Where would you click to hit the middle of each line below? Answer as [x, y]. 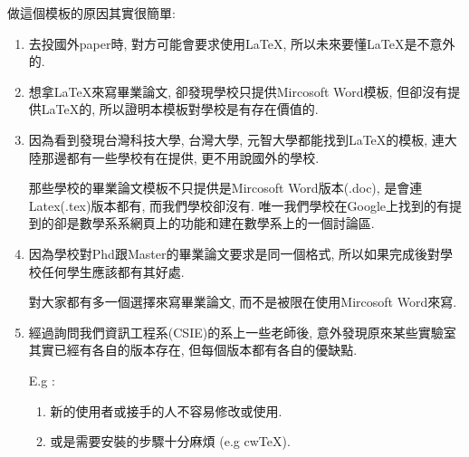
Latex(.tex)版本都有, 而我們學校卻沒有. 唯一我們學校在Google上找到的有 [239, 205]
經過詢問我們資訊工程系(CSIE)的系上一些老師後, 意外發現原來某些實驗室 [242, 332]
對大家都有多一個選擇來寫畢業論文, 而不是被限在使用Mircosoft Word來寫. [243, 302]
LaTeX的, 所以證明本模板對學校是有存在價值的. [180, 109]
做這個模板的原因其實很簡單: [91, 13]
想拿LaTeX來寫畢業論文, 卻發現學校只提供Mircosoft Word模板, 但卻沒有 [238, 91]
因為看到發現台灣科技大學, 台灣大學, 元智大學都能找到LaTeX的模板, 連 [236, 139]
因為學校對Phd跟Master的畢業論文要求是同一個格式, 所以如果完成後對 [234, 253]
